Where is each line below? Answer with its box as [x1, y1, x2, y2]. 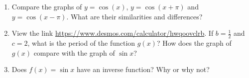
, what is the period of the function [27, 38, 135, 48]
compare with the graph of [33, 47, 115, 58]
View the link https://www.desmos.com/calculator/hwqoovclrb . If [11, 28, 214, 38]
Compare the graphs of [11, 1, 82, 11]
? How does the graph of [156, 38, 232, 48]
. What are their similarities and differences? [66, 11, 203, 21]
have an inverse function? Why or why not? [76, 64, 210, 75]
